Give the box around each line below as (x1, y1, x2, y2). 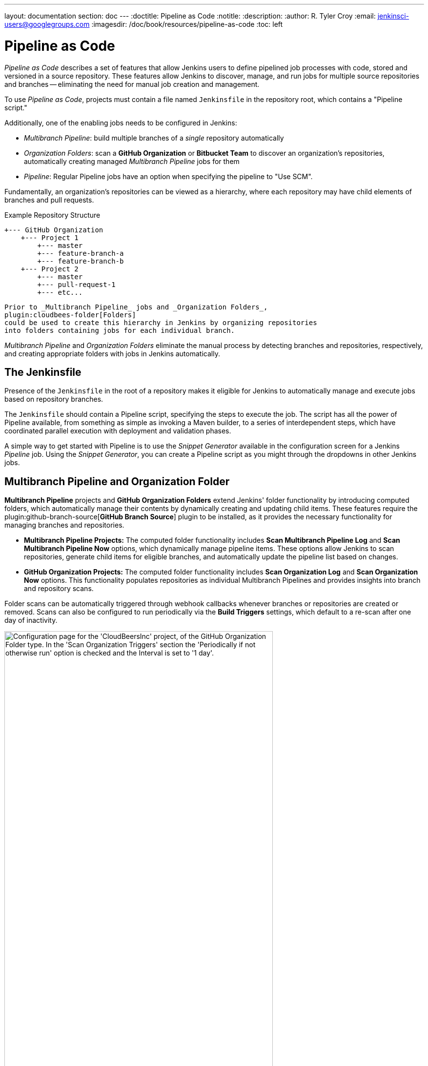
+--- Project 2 (20, 265, 79, 273)
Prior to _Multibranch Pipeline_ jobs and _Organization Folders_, (4, 303, 268, 311)
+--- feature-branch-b (37, 257, 124, 265)
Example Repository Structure (4, 210, 101, 219)
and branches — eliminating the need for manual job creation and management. (4, 80, 260, 88)
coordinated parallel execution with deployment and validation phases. (4, 427, 231, 435)
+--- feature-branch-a (37, 249, 124, 257)
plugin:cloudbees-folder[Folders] (4, 310, 136, 319)
